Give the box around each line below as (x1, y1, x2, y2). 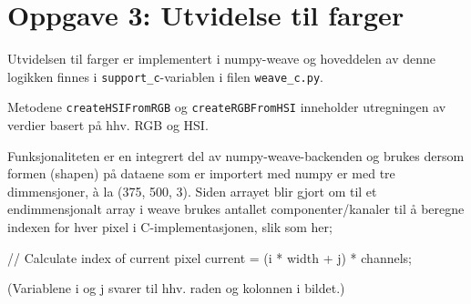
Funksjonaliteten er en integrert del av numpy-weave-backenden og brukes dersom (7, 146, 465, 165)
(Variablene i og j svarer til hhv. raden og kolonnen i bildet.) (7, 279, 345, 298)
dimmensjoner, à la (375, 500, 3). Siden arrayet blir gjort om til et (7, 181, 377, 200)
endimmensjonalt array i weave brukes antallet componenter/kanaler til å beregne (7, 199, 465, 218)
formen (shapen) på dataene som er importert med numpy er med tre (7, 164, 395, 183)
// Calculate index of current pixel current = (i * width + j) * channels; (7, 248, 412, 267)
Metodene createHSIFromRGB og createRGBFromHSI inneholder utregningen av (7, 97, 446, 117)
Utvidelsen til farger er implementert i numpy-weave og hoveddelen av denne (7, 49, 435, 68)
